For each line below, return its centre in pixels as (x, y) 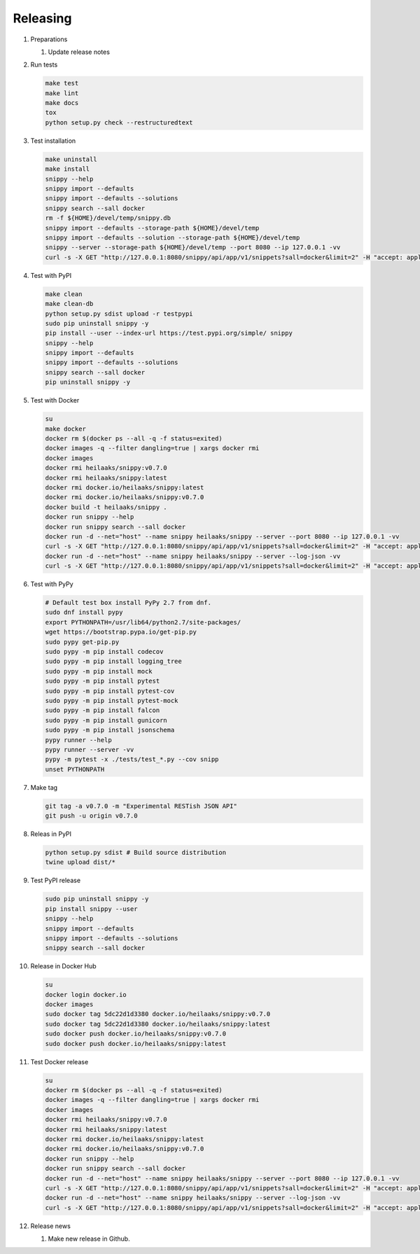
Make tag (44, 787)
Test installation (53, 141)
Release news (51, 1226)
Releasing (42, 18)
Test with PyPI (51, 275)
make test (62, 83)
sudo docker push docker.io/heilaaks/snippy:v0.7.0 (136, 1034)
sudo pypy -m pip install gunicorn (106, 720)
